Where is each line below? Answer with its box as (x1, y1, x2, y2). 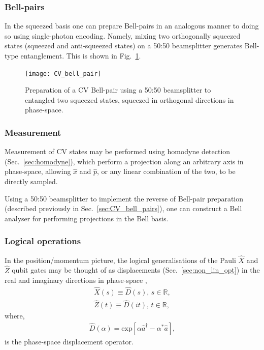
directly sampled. (5, 176, 58, 187)
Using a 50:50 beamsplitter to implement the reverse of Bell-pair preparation (5, 193, 244, 203)
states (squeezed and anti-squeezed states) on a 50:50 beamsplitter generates (5, 40, 243, 51)
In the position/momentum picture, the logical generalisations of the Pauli (5, 254, 236, 265)
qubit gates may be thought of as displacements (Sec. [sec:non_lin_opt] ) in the (12, 265, 260, 275)
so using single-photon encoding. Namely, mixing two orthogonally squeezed (5, 30, 241, 41)
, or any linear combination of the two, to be (97, 166, 236, 177)
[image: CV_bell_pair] (25, 70, 102, 77)
